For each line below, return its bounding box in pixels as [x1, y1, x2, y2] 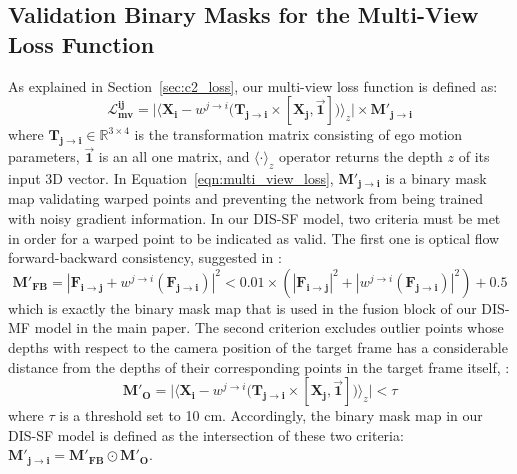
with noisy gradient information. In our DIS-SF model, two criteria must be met [8, 208, 501, 229]
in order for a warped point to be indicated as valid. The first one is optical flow [8, 227, 500, 248]
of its [458, 146, 490, 167]
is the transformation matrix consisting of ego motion [134, 124, 463, 145]
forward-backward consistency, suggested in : [8, 247, 282, 268]
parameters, [8, 146, 80, 167]
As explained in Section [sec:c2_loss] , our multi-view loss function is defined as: [8, 75, 498, 96]
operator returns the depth [278, 146, 443, 167]
